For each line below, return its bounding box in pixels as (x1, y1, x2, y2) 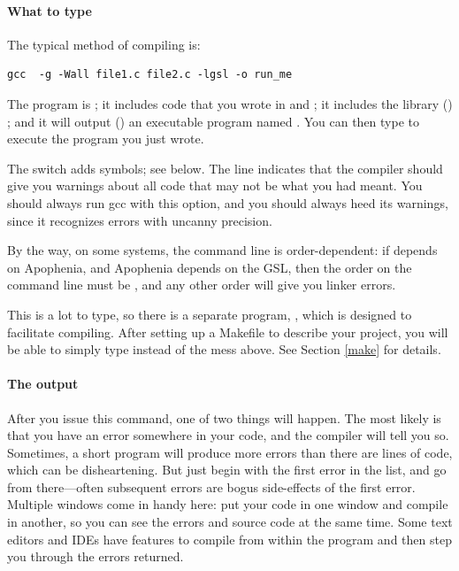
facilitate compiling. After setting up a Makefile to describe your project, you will (7, 322, 448, 341)
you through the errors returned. (7, 547, 184, 566)
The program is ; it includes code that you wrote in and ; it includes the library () (7, 94, 453, 112)
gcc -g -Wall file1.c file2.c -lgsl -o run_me (7, 68, 293, 81)
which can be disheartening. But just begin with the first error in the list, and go (7, 460, 447, 479)
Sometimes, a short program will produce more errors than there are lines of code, (7, 443, 453, 461)
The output (7, 374, 79, 393)
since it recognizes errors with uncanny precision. (7, 211, 272, 229)
